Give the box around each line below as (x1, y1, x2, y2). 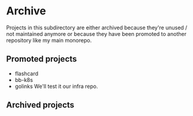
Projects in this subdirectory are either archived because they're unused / (6, 24, 188, 31)
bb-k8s (14, 76, 33, 83)
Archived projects (6, 100, 75, 110)
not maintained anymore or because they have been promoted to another (6, 30, 187, 37)
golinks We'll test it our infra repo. (14, 83, 99, 90)
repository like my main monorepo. (6, 36, 92, 44)
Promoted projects (6, 54, 77, 64)
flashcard (14, 70, 39, 77)
